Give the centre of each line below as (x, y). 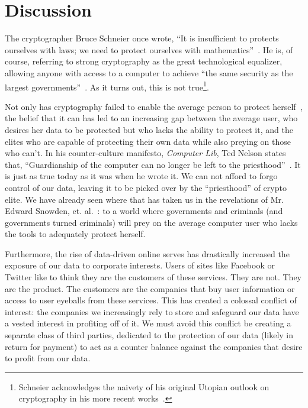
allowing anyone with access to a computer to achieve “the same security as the (149, 72)
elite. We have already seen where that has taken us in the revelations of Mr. (144, 199)
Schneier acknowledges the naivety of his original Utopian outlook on (144, 386)
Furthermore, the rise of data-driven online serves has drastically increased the (147, 253)
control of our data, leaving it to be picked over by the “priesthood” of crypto (146, 187)
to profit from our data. (48, 358)
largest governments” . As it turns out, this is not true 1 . (107, 86)
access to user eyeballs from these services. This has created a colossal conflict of (151, 300)
